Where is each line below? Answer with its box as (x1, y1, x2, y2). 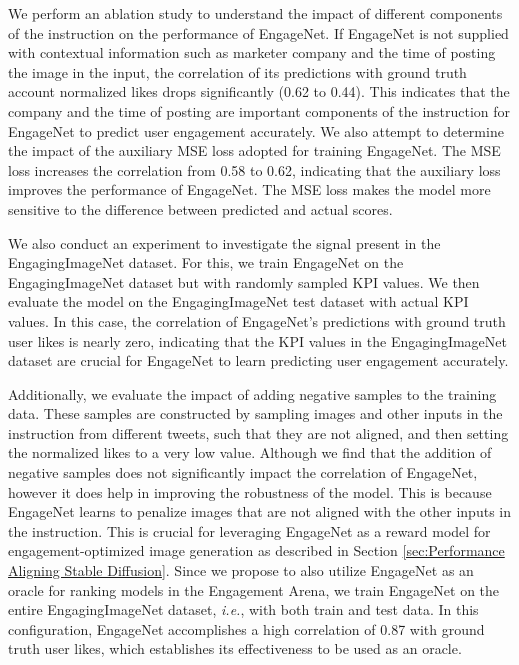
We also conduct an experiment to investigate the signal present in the (8, 232, 441, 253)
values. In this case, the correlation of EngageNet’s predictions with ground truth (8, 310, 506, 331)
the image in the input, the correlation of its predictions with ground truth (8, 61, 467, 82)
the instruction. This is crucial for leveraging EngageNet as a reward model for (8, 520, 491, 541)
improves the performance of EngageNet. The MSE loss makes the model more (8, 179, 491, 200)
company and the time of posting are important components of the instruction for (8, 100, 511, 121)
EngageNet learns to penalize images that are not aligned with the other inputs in (8, 501, 511, 522)
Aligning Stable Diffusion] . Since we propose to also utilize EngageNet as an (8, 560, 474, 581)
